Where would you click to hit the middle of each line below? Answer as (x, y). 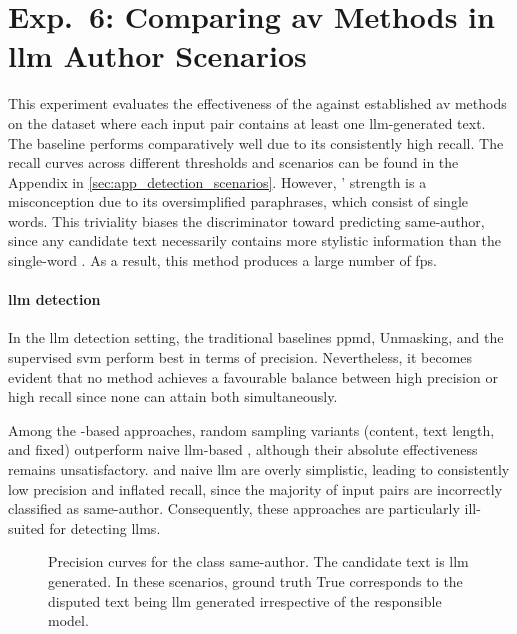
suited (26, 527)
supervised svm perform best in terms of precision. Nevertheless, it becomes (240, 357)
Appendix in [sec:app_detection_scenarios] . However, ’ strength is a (217, 181)
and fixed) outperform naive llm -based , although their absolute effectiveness (243, 449)
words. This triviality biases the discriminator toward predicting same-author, (246, 220)
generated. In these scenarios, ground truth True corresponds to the (255, 580)
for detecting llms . (105, 527)
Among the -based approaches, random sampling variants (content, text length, (251, 429)
